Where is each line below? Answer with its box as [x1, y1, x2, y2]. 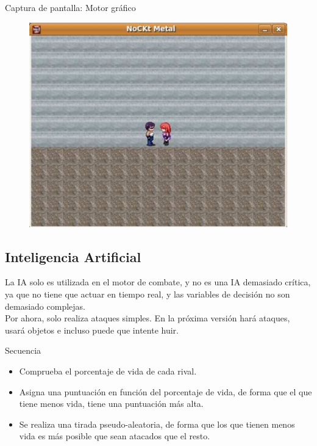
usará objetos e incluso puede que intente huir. [5, 323, 179, 336]
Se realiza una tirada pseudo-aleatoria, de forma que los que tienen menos [19, 417, 295, 430]
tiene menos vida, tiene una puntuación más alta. [19, 397, 204, 410]
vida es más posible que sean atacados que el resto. [19, 430, 210, 442]
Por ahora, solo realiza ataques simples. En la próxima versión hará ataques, [5, 312, 290, 324]
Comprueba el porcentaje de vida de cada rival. [19, 364, 197, 377]
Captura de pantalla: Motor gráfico [5, 1, 136, 13]
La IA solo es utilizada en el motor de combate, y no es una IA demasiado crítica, [5, 276, 311, 288]
